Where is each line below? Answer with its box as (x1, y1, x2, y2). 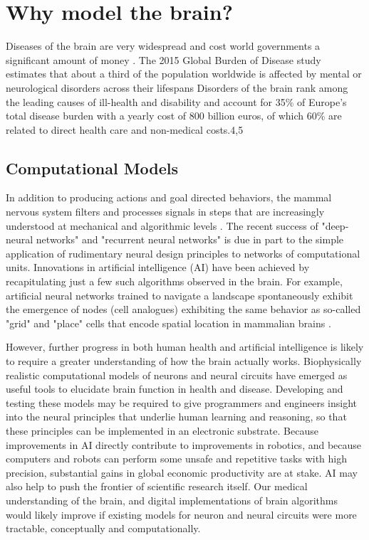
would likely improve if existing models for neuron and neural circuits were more (6, 507, 357, 522)
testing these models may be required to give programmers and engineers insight (6, 395, 357, 410)
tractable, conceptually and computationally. (6, 521, 201, 536)
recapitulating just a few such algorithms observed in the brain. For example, (6, 274, 343, 289)
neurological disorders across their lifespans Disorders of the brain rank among (6, 80, 348, 95)
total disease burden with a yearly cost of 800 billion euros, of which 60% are (6, 108, 342, 123)
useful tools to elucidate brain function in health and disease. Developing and (6, 381, 343, 396)
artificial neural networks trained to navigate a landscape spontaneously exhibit (6, 287, 353, 302)
